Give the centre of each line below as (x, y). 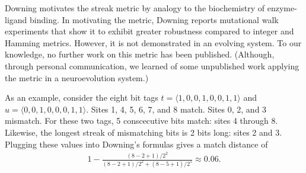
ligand (16, 19)
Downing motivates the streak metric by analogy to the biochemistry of (135, 8)
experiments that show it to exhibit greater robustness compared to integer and (149, 31)
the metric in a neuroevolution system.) (77, 77)
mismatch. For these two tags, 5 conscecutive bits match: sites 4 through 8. (141, 121)
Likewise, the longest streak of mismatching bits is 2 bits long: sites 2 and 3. (144, 132)
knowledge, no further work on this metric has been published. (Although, (140, 54)
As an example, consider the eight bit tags (82, 97)
